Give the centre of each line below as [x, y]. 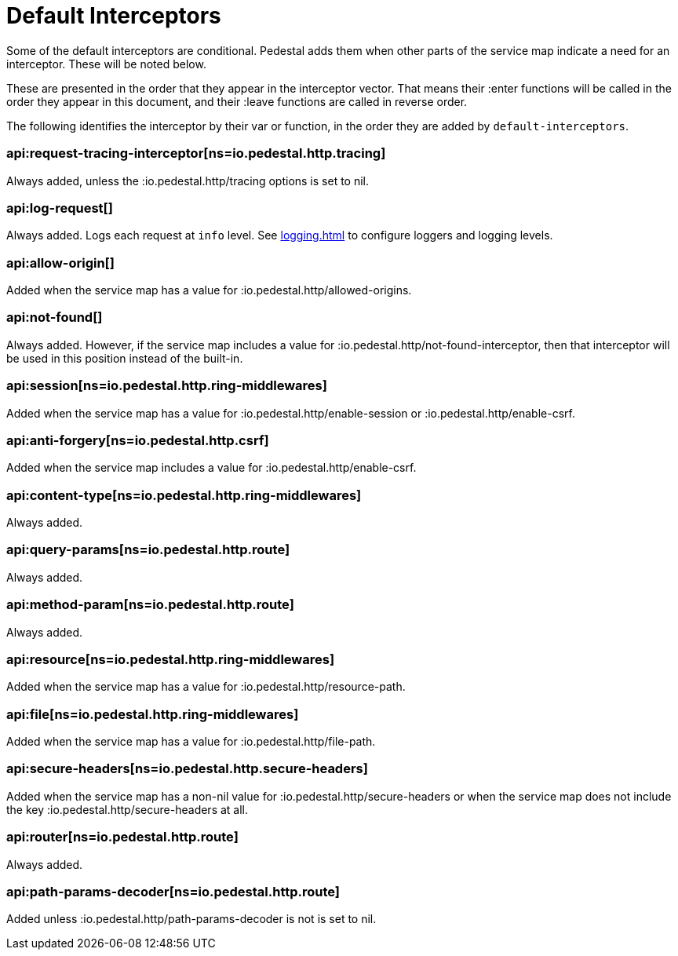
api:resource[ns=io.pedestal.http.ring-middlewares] [171, 659]
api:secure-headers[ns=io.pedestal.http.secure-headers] [187, 769]
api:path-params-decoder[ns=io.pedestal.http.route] [173, 891]
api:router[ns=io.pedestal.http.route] [122, 837]
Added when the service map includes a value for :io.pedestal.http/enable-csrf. [211, 468]
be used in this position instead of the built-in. [125, 358]
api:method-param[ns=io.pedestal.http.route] [150, 605]
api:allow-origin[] [60, 263]
